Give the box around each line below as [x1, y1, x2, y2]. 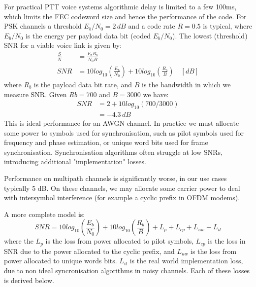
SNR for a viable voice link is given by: [4, 40, 122, 50]
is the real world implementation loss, [129, 255, 243, 266]
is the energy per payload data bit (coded [25, 30, 151, 40]
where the [4, 236, 33, 246]
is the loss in [208, 236, 246, 246]
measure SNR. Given [4, 89, 67, 99]
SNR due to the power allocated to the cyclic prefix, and [4, 246, 175, 256]
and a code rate [128, 21, 175, 31]
